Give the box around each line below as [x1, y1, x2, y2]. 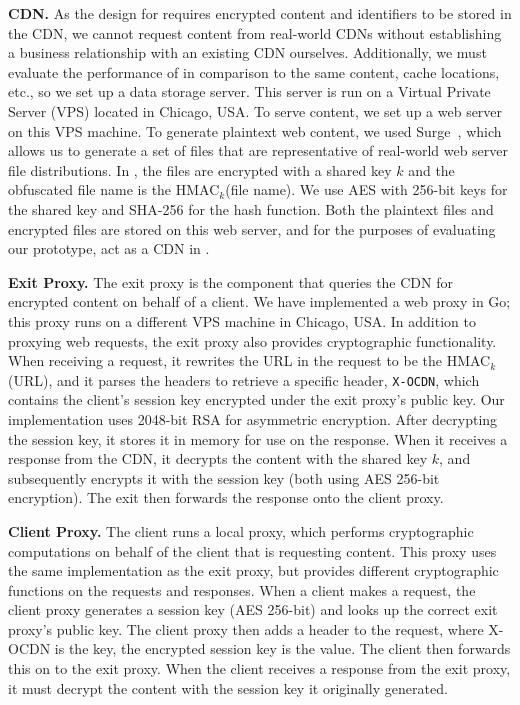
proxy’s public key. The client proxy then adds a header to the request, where [8, 618, 484, 639]
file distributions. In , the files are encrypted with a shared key [8, 159, 392, 180]
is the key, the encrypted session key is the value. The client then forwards [54, 638, 511, 659]
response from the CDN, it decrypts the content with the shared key [8, 448, 428, 469]
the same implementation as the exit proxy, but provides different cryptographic [8, 560, 499, 581]
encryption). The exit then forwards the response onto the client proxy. [8, 487, 444, 508]
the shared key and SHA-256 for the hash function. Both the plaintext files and [8, 198, 494, 219]
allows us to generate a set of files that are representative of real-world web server [8, 140, 509, 161]
